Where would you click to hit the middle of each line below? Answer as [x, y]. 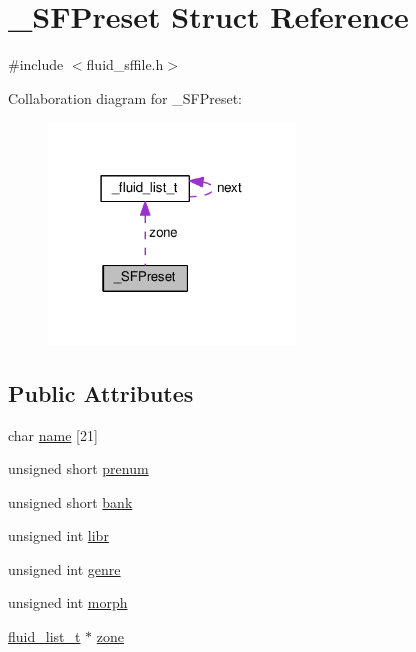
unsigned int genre [64, 568]
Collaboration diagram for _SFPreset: [125, 97]
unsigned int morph [68, 602]
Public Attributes [101, 392]
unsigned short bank [70, 501]
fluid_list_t [44, 636]
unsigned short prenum [78, 468]
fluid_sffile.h [125, 64]
